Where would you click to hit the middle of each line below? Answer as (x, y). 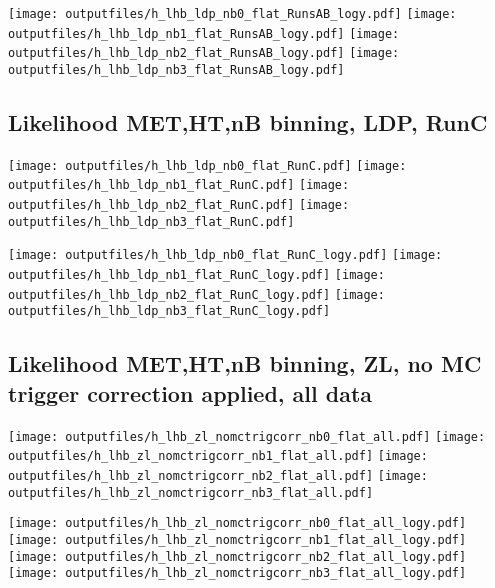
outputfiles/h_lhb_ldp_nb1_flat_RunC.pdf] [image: (179, 185)
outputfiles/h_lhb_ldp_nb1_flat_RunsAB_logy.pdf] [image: (204, 33)
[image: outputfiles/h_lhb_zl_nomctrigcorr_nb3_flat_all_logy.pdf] (237, 573)
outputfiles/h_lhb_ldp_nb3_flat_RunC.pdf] (151, 221)
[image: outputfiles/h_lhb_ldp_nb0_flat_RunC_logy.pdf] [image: (225, 255)
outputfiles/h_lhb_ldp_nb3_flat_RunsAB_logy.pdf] (176, 69)
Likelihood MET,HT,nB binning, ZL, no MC (245, 363)
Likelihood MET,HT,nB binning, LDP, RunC (248, 122)
